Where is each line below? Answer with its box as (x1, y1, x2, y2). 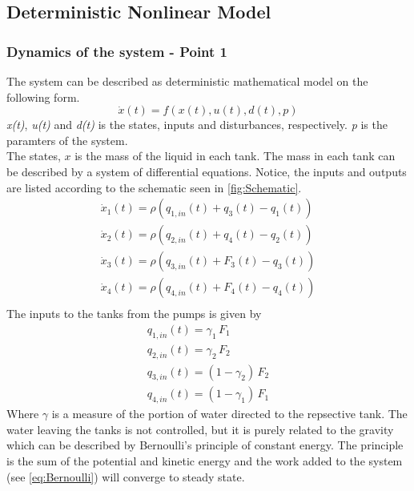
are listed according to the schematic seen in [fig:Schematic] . (6, 179, 302, 195)
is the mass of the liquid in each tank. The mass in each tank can (74, 147, 396, 164)
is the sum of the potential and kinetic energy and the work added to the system (6, 453, 403, 469)
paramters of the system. (6, 131, 128, 148)
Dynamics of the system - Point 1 (6, 41, 228, 61)
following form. (6, 88, 80, 105)
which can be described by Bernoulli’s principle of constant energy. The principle (6, 437, 404, 453)
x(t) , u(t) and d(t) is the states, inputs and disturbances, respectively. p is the (6, 116, 388, 133)
